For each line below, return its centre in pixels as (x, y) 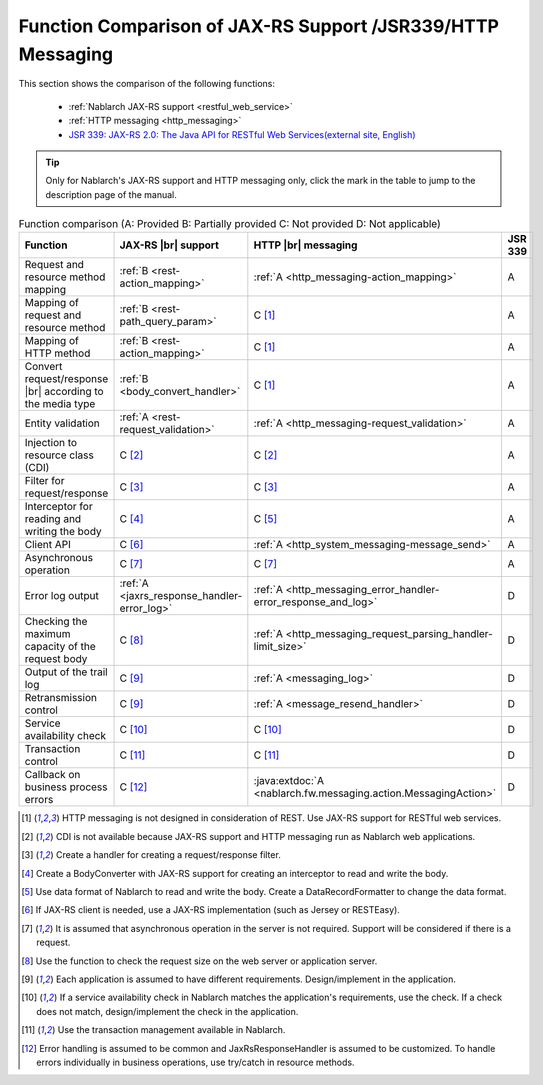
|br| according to (64, 392)
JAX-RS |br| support (169, 245)
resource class (59, 455)
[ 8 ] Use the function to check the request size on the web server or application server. (199, 961)
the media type (60, 404)
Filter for (44, 481)
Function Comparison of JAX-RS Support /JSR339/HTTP (259, 26)
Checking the (56, 622)
